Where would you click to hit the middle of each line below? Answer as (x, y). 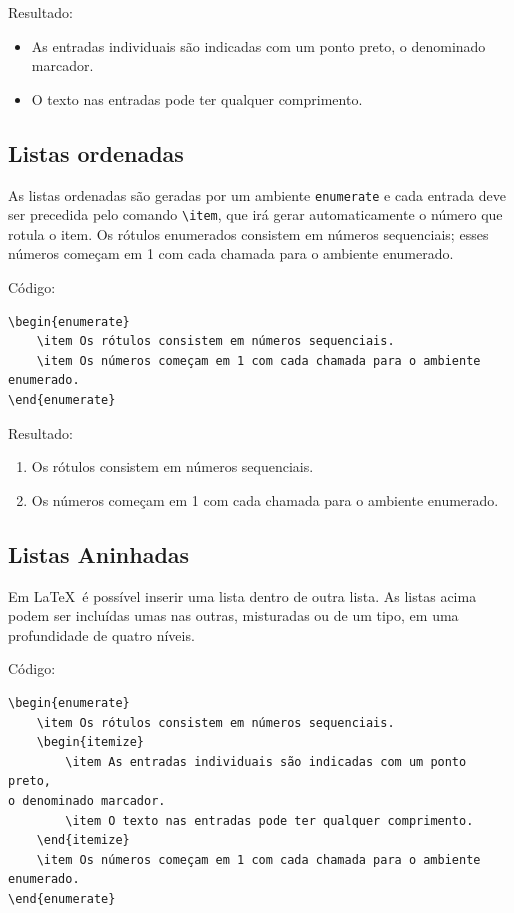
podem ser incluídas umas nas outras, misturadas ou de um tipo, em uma (233, 615)
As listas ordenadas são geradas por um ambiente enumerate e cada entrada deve (257, 194)
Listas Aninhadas (99, 553)
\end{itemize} (83, 840)
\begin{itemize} (90, 742)
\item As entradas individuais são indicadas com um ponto (266, 761)
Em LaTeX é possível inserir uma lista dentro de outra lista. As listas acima (242, 595)
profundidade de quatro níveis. (101, 634)
